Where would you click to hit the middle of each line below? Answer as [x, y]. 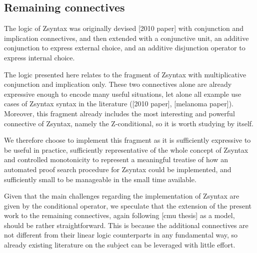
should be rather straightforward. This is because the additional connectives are [126, 225]
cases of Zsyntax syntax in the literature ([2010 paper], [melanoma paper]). [119, 104]
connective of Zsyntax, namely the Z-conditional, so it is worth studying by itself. [129, 123]
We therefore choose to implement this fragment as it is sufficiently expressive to [127, 140]
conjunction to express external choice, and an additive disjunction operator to [125, 48]
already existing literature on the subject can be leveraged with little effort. [120, 245]
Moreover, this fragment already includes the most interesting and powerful [119, 113]
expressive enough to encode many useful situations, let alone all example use [123, 94]
